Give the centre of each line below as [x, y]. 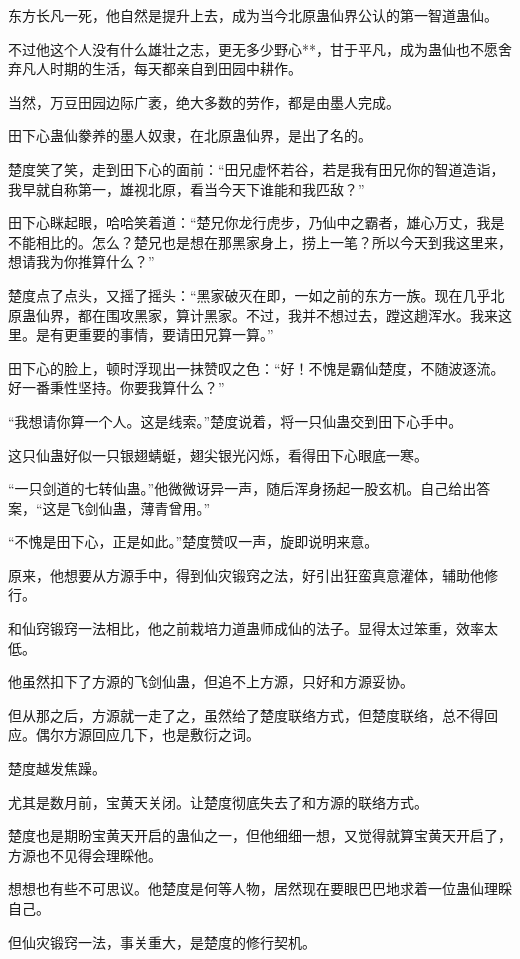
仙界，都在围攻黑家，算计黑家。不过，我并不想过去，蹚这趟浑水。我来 [266, 314]
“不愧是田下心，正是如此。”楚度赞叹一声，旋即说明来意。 [193, 541]
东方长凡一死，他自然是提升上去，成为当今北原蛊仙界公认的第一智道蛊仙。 [253, 15]
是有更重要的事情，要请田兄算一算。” [154, 334]
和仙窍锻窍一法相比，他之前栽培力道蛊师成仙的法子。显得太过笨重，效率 [246, 628]
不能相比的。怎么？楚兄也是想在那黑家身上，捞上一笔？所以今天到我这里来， [260, 241]
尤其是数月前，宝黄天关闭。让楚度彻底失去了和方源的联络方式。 [218, 801]
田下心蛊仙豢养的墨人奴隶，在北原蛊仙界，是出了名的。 [190, 135]
